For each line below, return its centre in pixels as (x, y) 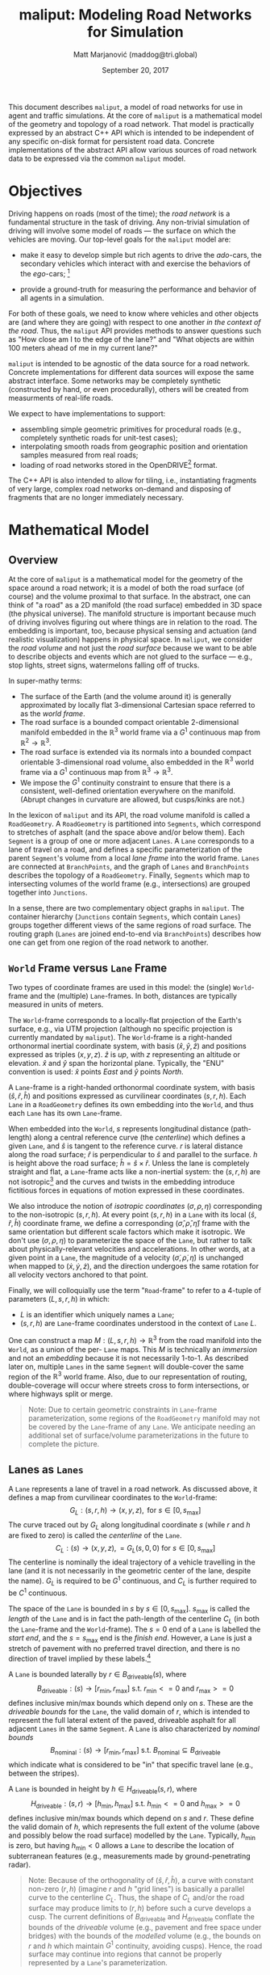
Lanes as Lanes (46, 1470)
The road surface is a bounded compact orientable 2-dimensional (129, 722)
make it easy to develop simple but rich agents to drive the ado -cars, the (141, 255)
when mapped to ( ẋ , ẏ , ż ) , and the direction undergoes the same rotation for (134, 1265)
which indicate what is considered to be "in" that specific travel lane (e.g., (131, 1764)
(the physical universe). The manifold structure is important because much (132, 614)
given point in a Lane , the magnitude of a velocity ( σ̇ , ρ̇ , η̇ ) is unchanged (126, 1257)
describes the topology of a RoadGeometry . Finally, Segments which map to (129, 875)
